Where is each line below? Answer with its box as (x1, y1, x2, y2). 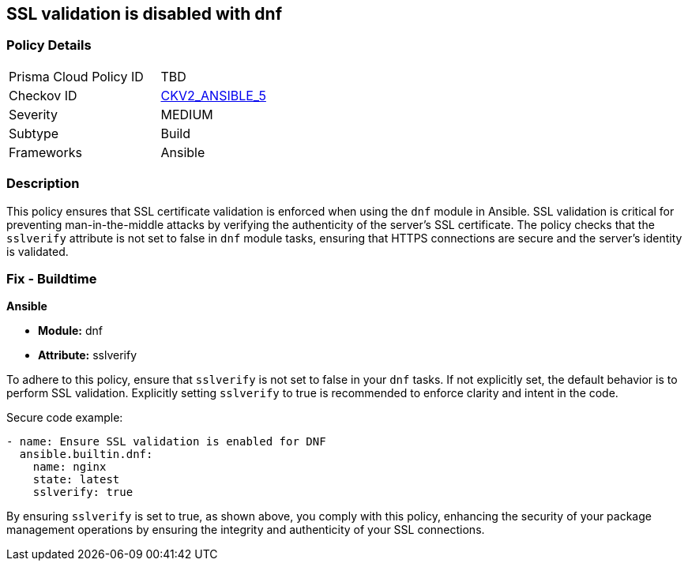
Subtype (9, 125, 59, 141)
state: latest (32, 473, 120, 486)
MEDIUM (160, 106, 213, 122)
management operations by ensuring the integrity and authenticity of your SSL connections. (6, 523, 485, 537)
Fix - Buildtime (6, 270, 97, 287)
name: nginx (32, 460, 107, 474)
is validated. (6, 244, 69, 258)
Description (6, 175, 80, 192)
